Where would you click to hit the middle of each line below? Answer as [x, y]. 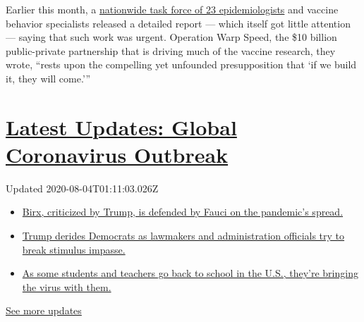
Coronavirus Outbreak [117, 154]
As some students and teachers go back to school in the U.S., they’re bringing [190, 273]
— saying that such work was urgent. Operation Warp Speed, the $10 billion [171, 37]
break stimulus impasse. [74, 249]
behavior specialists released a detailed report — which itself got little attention [178, 23]
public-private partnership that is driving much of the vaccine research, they [171, 50]
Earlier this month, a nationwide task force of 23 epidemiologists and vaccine [172, 9]
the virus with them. [67, 286]
